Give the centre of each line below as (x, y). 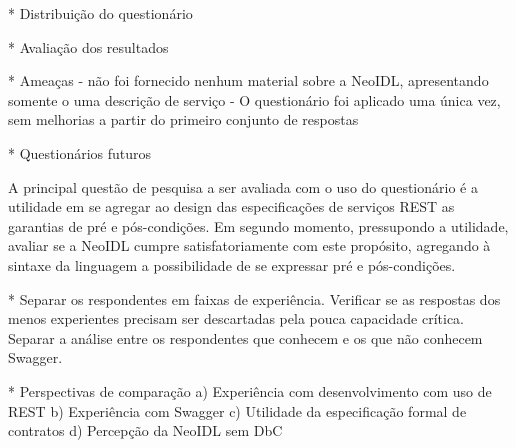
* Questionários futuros (80, 152)
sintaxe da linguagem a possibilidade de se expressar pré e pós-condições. (232, 264)
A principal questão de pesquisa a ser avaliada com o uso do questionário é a (243, 186)
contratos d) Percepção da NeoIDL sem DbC (145, 430)
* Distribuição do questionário (100, 13)
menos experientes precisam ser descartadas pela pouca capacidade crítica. (236, 318)
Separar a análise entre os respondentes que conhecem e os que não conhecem (245, 337)
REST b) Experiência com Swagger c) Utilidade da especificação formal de (237, 410)
